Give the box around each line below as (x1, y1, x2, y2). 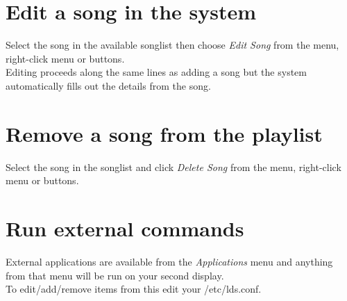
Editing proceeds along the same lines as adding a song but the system (6, 65, 307, 79)
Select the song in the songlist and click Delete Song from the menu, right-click (6, 159, 341, 174)
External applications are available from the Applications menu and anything (6, 254, 333, 268)
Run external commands (6, 214, 244, 242)
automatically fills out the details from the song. (6, 78, 211, 92)
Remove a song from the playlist (6, 119, 323, 147)
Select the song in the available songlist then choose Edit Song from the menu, (6, 38, 339, 52)
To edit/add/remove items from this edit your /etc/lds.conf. (6, 282, 262, 296)
